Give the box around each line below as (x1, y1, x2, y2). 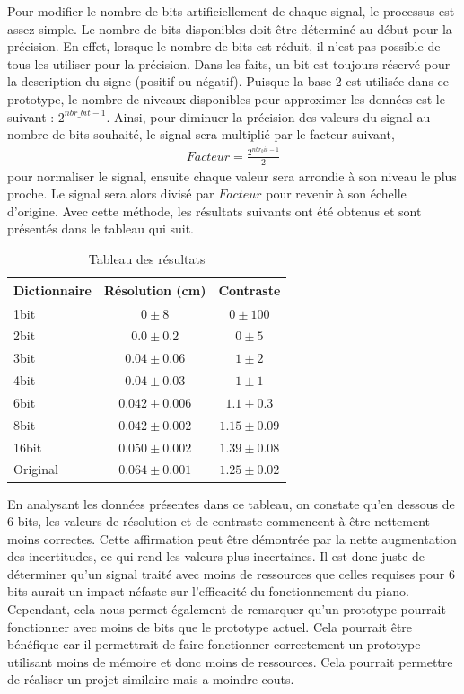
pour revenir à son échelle (266, 184, 407, 203)
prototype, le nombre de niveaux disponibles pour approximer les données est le (7, 89, 445, 108)
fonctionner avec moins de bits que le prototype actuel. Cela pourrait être (7, 617, 413, 636)
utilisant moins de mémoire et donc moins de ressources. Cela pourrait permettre (7, 652, 453, 671)
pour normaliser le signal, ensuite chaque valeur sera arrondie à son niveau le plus (7, 166, 457, 185)
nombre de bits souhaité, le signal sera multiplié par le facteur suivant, (7, 125, 395, 144)
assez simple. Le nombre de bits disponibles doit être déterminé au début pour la (7, 19, 452, 38)
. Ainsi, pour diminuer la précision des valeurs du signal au (106, 107, 431, 126)
